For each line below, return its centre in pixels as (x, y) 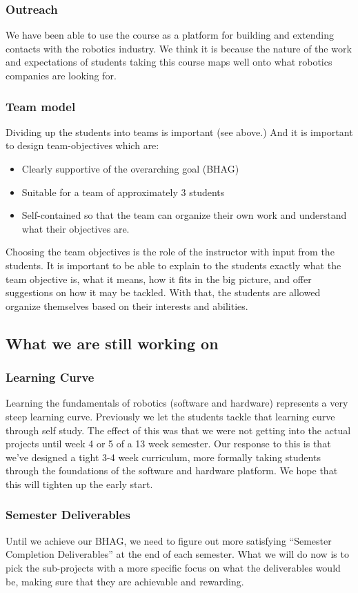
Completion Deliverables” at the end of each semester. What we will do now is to (177, 554)
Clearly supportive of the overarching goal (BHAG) (130, 168)
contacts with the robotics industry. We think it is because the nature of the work (179, 48)
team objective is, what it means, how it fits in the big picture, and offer (159, 279)
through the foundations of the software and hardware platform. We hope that (172, 470)
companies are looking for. (61, 75)
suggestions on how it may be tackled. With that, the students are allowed (163, 292)
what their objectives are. (76, 228)
